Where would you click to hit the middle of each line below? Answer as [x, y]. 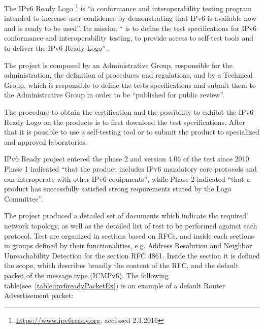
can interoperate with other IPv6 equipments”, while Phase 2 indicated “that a [127, 178]
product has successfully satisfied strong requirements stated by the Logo [118, 189]
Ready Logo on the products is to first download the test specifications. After [125, 122]
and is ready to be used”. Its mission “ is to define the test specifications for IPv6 [130, 28]
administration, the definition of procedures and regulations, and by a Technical [128, 75]
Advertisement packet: [39, 295]
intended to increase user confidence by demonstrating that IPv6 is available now [130, 18]
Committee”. [24, 198]
